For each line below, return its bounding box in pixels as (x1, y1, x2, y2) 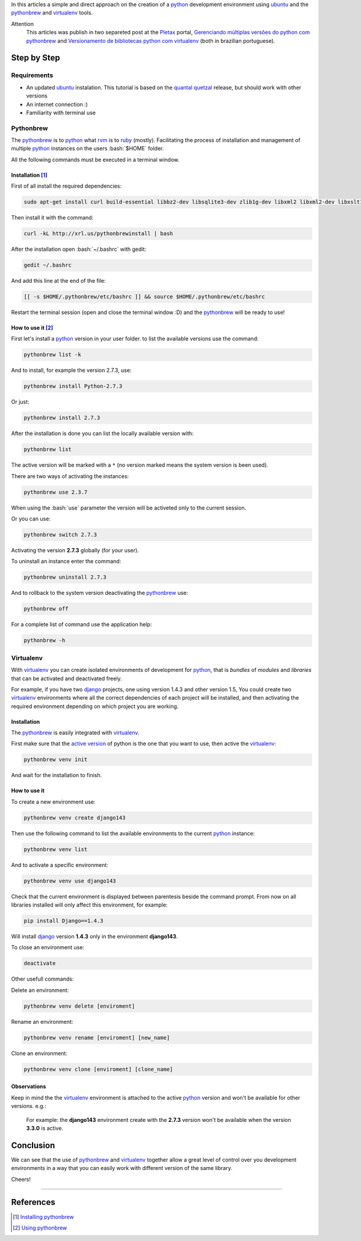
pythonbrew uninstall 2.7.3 (23, 574, 106, 580)
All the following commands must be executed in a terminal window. (11, 156, 180, 163)
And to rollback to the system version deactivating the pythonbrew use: (11, 590, 188, 597)
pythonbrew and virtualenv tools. (11, 9, 93, 16)
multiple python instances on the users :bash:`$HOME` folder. (11, 145, 164, 152)
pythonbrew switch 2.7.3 (23, 531, 97, 538)
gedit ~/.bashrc (23, 262, 72, 269)
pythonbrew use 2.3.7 (23, 488, 88, 496)
